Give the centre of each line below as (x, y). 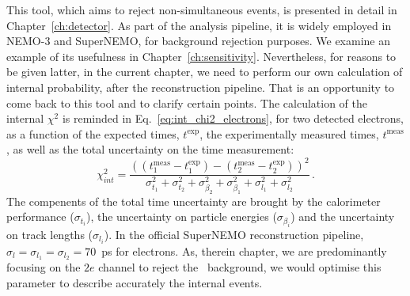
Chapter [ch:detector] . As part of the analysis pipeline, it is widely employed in (199, 25)
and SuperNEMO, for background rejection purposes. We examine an (222, 41)
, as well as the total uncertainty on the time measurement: (150, 149)
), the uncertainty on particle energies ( (181, 216)
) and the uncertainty (343, 216)
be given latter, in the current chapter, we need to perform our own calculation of (205, 72)
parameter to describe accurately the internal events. (135, 283)
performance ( (40, 216)
